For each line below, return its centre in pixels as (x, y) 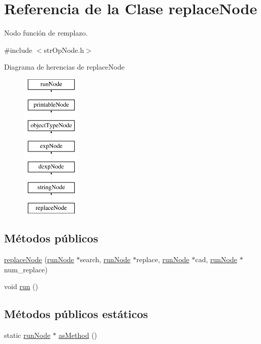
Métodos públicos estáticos (76, 314)
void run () (21, 286)
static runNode (27, 335)
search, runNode (105, 259)
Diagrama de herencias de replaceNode (64, 67)
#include (18, 50)
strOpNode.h (64, 50)
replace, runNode (163, 259)
